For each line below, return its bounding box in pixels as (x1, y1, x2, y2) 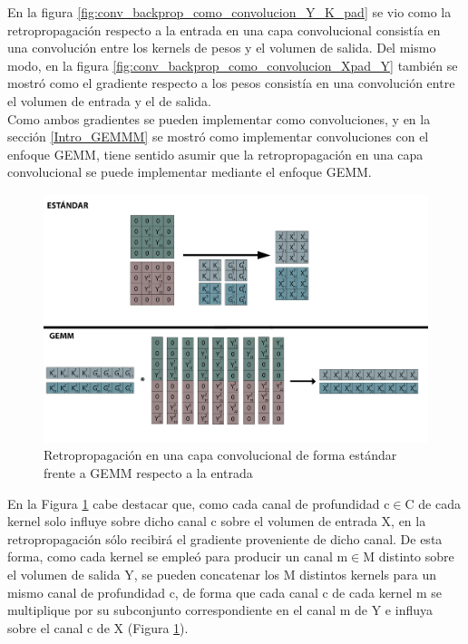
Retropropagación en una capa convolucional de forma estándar (44, 445, 397, 464)
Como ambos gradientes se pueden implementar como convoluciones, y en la (7, 109, 431, 128)
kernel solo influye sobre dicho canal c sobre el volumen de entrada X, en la (7, 512, 426, 531)
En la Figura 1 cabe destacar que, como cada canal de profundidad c (7, 493, 390, 512)
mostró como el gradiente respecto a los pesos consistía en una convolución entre (7, 73, 455, 93)
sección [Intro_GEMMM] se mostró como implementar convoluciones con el (7, 127, 429, 146)
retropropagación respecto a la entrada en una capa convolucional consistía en (7, 20, 441, 39)
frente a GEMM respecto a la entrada (44, 463, 253, 483)
